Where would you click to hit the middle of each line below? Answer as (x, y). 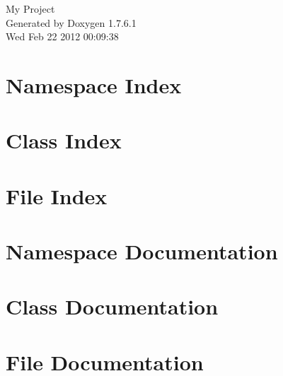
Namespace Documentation (142, 251)
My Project (30, 8)
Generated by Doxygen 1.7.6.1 (71, 22)
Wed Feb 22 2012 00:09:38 (62, 36)
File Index (57, 195)
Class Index (64, 140)
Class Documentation (112, 306)
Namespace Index (94, 84)
